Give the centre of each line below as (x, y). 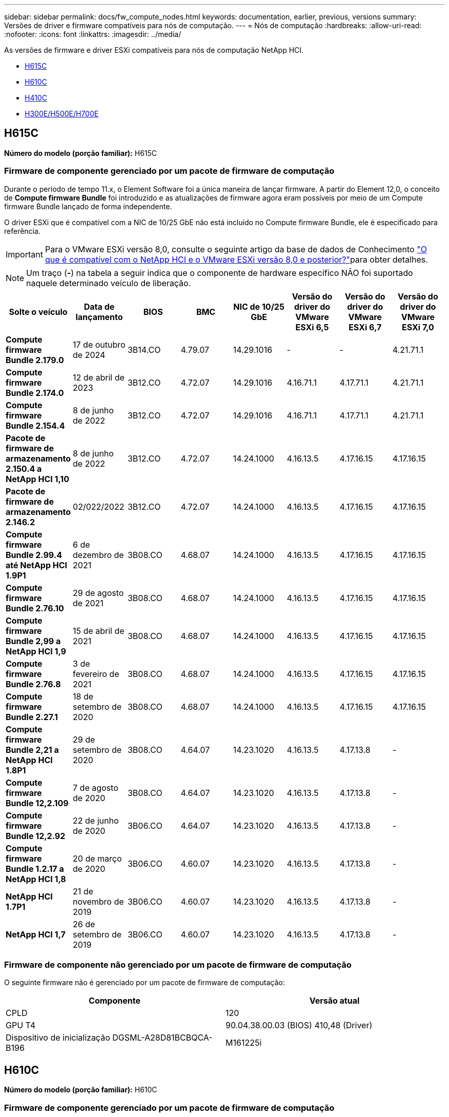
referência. (22, 231)
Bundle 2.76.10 (35, 608)
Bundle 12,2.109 (37, 803)
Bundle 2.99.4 (34, 555)
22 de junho (96, 820)
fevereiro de (96, 674)
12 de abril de (99, 377)
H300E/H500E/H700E (62, 114)
